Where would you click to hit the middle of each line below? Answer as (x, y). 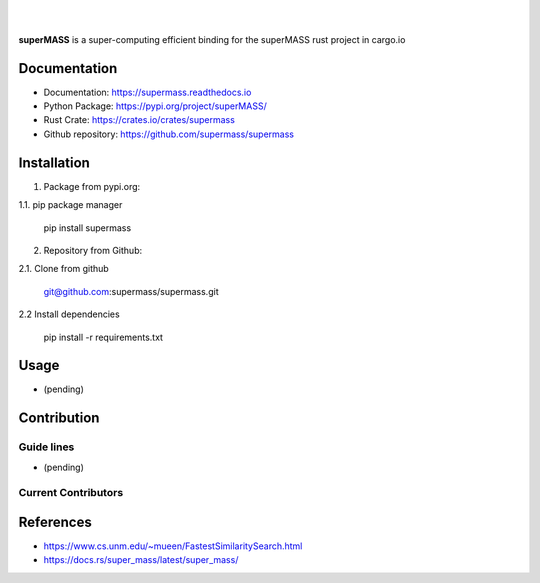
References (55, 521)
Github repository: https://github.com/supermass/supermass (169, 134)
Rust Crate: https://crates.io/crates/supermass (139, 120)
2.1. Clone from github (63, 269)
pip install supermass (87, 227)
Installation (54, 162)
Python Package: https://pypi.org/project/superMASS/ (155, 106)
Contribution (59, 418)
